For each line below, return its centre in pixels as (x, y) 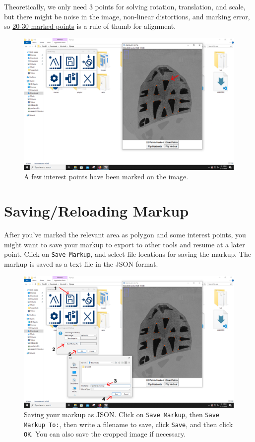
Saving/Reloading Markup (96, 211)
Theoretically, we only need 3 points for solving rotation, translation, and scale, (125, 6)
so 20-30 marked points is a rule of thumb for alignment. (90, 26)
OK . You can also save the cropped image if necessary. (105, 434)
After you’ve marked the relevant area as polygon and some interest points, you (125, 235)
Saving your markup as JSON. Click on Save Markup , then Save (122, 414)
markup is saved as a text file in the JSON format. (81, 263)
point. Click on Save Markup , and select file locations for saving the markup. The (127, 254)
